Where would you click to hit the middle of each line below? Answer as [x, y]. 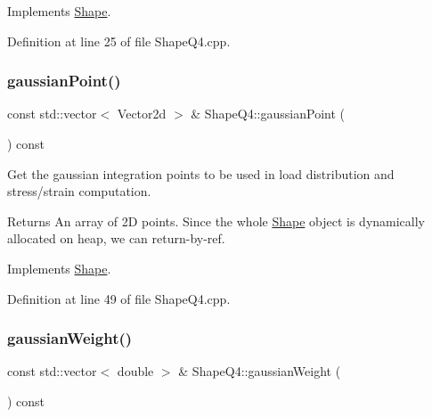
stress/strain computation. [79, 191]
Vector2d [142, 114]
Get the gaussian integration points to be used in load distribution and [201, 173]
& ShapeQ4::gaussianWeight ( [260, 371]
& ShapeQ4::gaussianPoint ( [268, 114]
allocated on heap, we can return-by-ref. [116, 238]
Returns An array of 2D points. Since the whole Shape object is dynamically [216, 221]
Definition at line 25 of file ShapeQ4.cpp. [119, 41]
